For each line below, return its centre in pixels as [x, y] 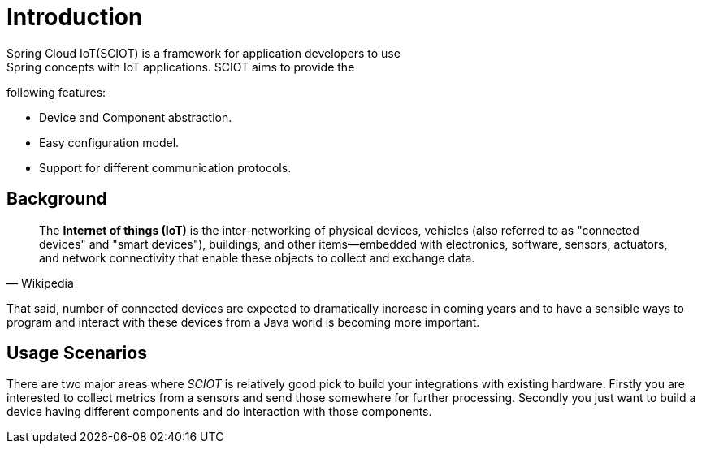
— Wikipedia [40, 283]
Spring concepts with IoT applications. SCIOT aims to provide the [181, 67]
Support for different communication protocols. [165, 167]
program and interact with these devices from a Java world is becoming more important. [243, 322]
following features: [56, 92]
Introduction [75, 17]
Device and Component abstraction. [136, 117]
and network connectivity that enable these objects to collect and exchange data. [257, 257]
